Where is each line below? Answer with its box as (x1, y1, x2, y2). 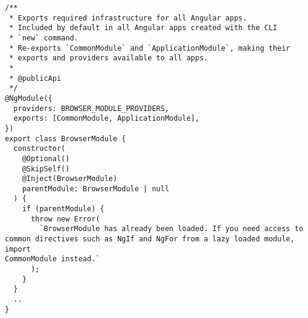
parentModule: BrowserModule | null (22, 184, 170, 193)
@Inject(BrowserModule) (22, 174, 118, 183)
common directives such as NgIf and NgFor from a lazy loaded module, (5, 235, 295, 244)
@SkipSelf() (22, 164, 70, 173)
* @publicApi (9, 74, 62, 83)
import (5, 244, 31, 253)
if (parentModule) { (22, 205, 104, 214)
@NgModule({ (5, 94, 53, 103)
